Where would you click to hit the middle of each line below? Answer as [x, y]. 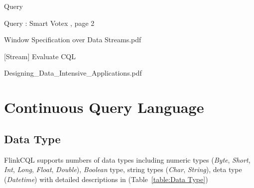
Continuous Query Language [104, 107]
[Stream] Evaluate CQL [40, 56]
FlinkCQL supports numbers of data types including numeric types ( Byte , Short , [127, 159]
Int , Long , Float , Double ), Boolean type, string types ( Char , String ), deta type [123, 169]
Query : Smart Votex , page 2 [49, 23]
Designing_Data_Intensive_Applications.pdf [73, 73]
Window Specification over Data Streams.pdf [73, 40]
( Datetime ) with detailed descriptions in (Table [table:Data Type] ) [106, 179]
